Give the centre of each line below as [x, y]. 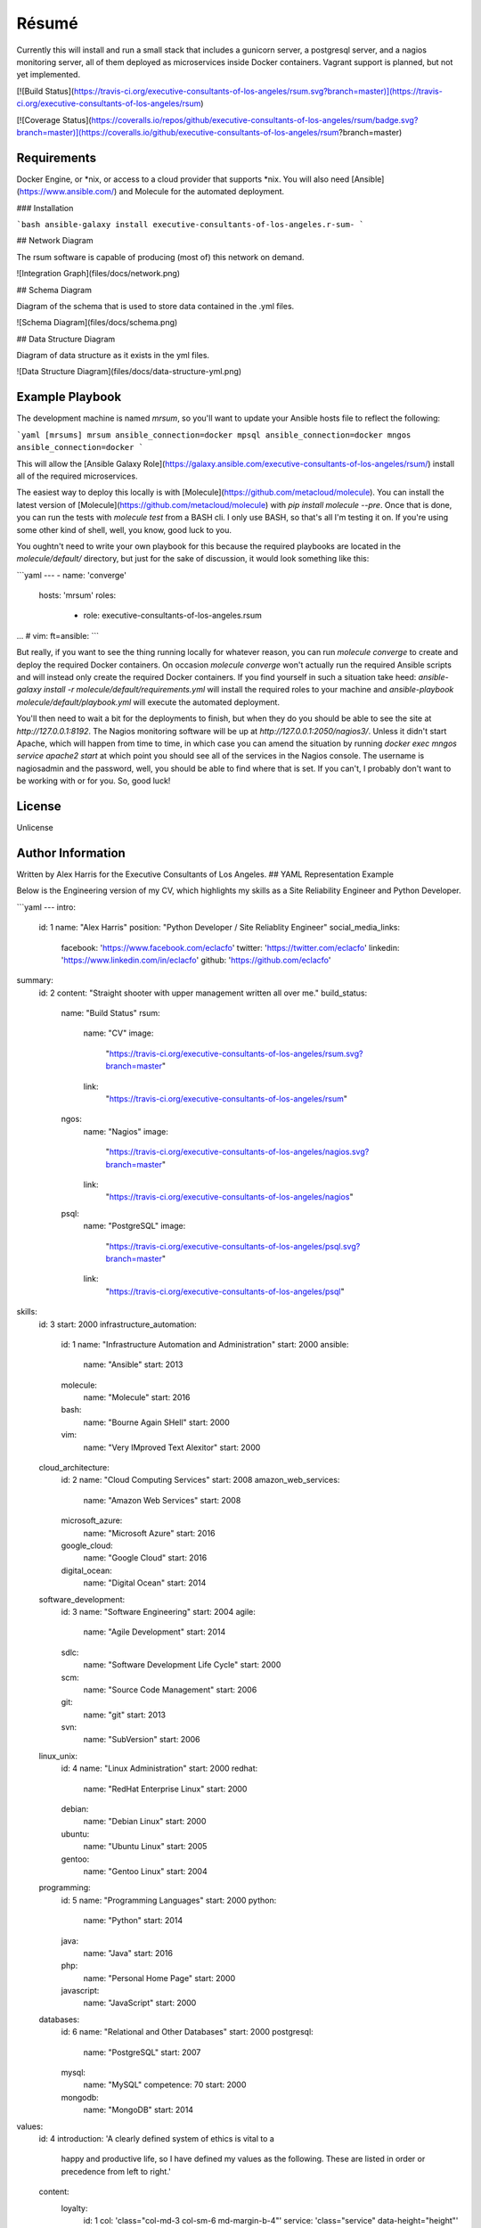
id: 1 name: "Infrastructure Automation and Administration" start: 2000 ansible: [205, 1344]
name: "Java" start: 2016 [128, 1953]
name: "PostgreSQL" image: [135, 1226]
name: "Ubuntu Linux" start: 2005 [145, 1847]
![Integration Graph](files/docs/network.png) [98, 274]
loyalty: [74, 2208]
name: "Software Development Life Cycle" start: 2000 [182, 1665]
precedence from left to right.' [116, 2171]
